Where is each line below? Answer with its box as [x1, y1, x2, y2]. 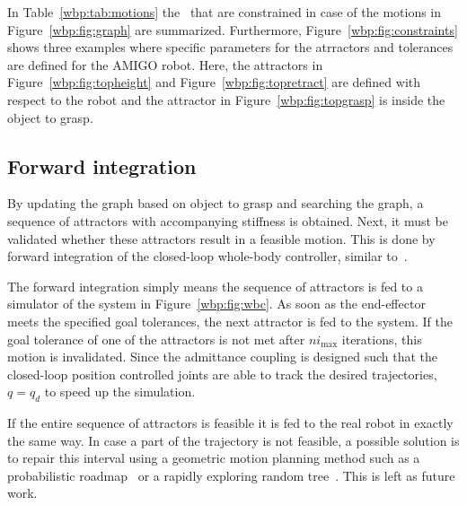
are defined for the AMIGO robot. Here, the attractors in [7, 55, 323, 74]
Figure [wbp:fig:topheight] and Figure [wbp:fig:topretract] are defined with [7, 73, 421, 91]
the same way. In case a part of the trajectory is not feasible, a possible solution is [7, 431, 460, 449]
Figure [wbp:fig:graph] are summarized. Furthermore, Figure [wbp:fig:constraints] [7, 20, 458, 39]
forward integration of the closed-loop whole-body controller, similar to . [7, 247, 408, 266]
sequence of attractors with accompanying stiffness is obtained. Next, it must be [7, 211, 448, 230]
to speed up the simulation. [44, 382, 196, 401]
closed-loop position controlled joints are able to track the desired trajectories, [7, 364, 437, 383]
